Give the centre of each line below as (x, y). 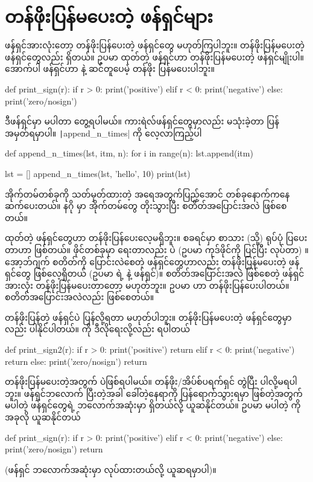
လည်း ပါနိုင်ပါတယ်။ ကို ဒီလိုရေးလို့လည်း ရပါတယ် (97, 329)
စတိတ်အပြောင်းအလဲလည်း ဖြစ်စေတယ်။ (80, 297)
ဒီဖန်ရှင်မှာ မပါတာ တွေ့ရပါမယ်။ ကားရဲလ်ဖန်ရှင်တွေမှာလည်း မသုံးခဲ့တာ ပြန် (142, 121)
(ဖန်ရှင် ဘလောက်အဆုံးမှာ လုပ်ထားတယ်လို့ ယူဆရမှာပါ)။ (111, 469)
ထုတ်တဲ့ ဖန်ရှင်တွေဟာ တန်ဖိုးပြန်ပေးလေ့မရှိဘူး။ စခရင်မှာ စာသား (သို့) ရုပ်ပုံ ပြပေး (156, 238)
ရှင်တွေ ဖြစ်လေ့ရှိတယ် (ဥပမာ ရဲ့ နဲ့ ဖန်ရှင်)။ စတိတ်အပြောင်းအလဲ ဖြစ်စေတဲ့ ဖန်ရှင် (155, 273)
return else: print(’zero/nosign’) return (76, 361)
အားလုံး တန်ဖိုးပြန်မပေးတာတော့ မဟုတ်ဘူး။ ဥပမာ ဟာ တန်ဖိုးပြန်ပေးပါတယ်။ (147, 285)
